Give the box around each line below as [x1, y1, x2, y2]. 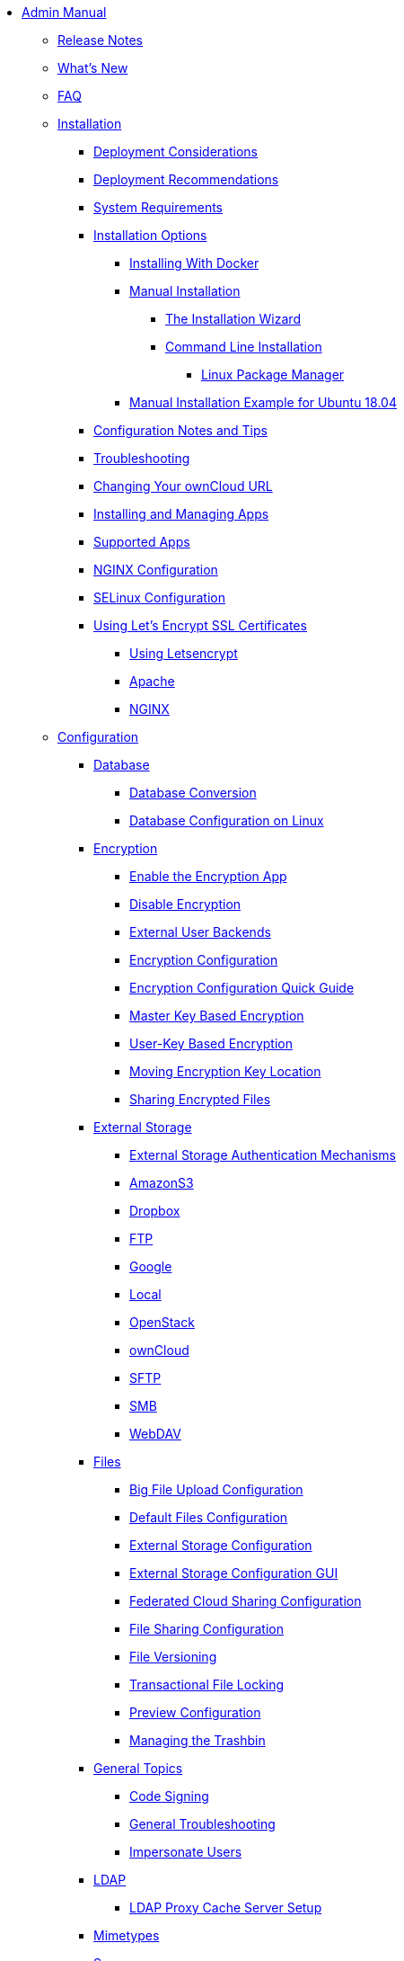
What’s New [57, 60, 128, 76]
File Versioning [129, 1649, 217, 1664]
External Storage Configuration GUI [129, 1565, 338, 1581]
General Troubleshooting [129, 1816, 276, 1832]
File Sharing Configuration [129, 1621, 284, 1636]
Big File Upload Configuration [129, 1482, 303, 1497]
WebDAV [129, 1426, 181, 1441]
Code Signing [129, 1788, 209, 1804]
